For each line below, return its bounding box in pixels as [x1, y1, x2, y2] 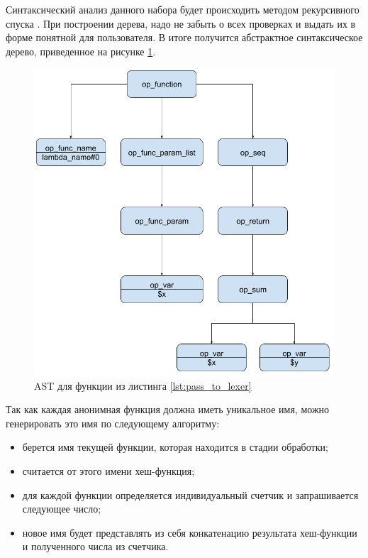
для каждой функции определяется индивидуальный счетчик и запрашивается [22, 487, 359, 502]
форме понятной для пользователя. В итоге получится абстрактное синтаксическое [6, 30, 363, 45]
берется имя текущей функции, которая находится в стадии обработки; [22, 439, 328, 454]
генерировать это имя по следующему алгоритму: [6, 415, 220, 430]
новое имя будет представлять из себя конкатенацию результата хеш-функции [22, 525, 357, 540]
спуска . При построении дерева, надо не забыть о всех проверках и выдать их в [6, 16, 356, 31]
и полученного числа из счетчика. [22, 539, 169, 554]
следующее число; [22, 501, 101, 516]
